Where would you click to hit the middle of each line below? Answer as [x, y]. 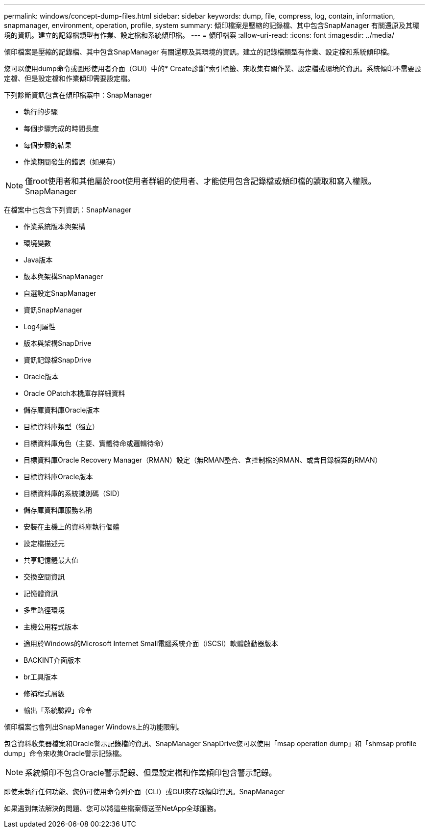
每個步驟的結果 [48, 145]
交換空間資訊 [44, 577]
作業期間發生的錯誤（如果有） [71, 162]
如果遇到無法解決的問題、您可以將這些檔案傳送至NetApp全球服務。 [112, 808]
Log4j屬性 [40, 326]
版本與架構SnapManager [63, 276]
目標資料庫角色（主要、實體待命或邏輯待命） [95, 443]
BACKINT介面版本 [52, 660]
